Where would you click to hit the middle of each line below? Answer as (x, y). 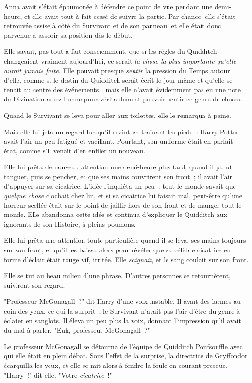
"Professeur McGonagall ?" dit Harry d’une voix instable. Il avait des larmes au (122, 301)
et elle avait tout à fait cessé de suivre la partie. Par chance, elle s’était (130, 16)
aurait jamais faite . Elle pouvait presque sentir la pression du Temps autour (117, 70)
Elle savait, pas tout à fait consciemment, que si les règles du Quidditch (110, 51)
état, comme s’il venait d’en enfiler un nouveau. (75, 150)
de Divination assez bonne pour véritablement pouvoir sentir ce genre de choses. (123, 99)
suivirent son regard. (34, 285)
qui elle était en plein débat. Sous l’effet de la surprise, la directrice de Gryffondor (126, 356)
